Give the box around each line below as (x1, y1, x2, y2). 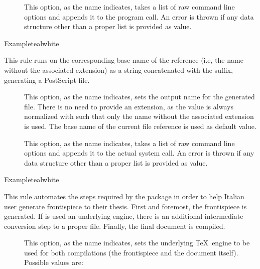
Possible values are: (24, 257, 83, 267)
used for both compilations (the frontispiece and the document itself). (24, 247, 238, 257)
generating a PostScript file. (4, 74, 90, 85)
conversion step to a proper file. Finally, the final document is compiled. (4, 220, 225, 231)
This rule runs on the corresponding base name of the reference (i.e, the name (4, 55, 243, 65)
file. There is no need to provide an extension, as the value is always (24, 101, 233, 111)
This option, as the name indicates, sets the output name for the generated (24, 91, 255, 102)
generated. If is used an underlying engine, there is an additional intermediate (4, 211, 243, 221)
